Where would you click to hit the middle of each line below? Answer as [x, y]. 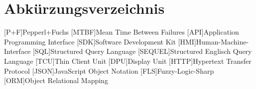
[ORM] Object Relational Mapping [56, 80]
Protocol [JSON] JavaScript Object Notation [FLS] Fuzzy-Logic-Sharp [109, 70]
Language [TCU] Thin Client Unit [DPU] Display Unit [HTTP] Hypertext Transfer [128, 61]
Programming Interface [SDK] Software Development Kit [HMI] [100, 41]
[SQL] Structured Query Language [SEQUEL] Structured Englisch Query [142, 51]
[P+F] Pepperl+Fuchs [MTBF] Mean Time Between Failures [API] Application [122, 32]
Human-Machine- [222, 41]
